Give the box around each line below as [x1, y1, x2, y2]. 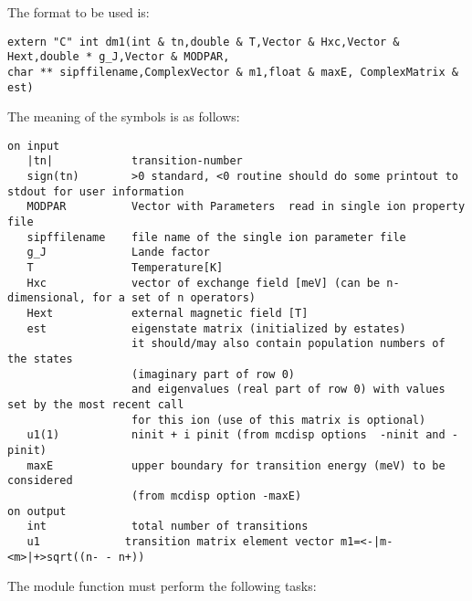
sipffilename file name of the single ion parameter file [26, 230, 406, 244]
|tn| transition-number [26, 154, 243, 168]
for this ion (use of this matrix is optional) [131, 413, 426, 427]
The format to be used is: [7, 3, 150, 21]
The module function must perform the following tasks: [7, 576, 317, 596]
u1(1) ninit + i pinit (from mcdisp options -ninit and [26, 428, 446, 442]
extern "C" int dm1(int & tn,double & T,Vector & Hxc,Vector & [7, 35, 400, 48]
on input [7, 139, 60, 153]
